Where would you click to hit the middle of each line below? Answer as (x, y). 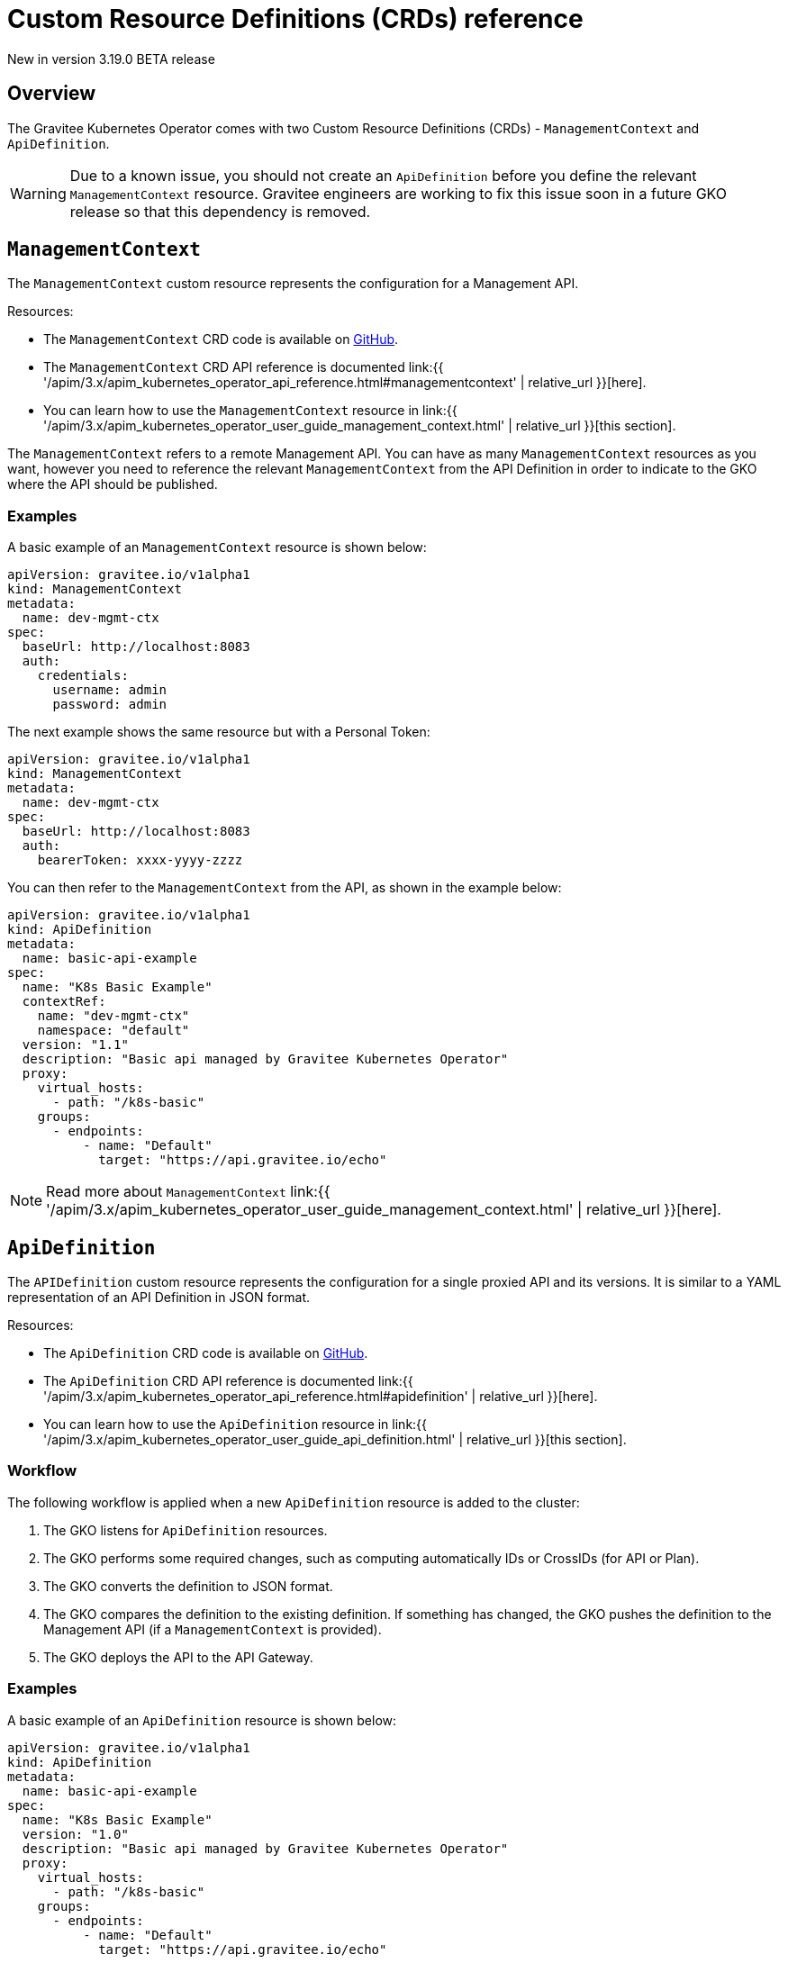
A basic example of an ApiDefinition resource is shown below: (202, 1720)
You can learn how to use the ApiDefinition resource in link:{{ (235, 1425)
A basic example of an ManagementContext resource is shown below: (217, 547)
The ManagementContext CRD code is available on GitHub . (221, 339)
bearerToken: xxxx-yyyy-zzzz (140, 860)
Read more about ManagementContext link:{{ (188, 1192)
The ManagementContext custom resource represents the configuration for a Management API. (293, 284)
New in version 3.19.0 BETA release (111, 59)
